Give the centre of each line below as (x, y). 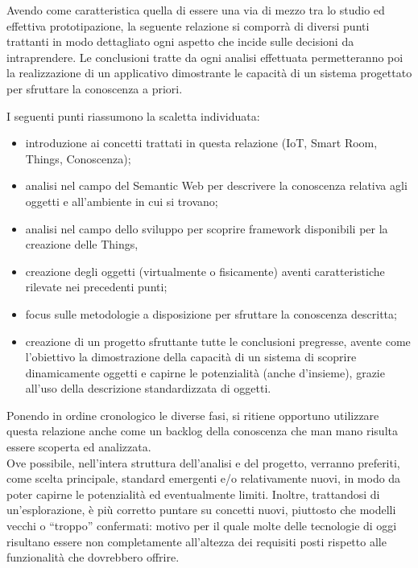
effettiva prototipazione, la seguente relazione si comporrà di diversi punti (188, 25)
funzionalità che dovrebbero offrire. (93, 557)
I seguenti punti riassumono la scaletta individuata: (133, 115)
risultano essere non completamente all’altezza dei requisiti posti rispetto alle (197, 541)
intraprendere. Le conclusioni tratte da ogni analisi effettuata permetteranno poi (205, 57)
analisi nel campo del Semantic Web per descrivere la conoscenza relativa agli (216, 185)
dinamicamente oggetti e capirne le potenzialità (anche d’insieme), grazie (205, 372)
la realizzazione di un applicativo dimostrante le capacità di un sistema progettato (209, 73)
